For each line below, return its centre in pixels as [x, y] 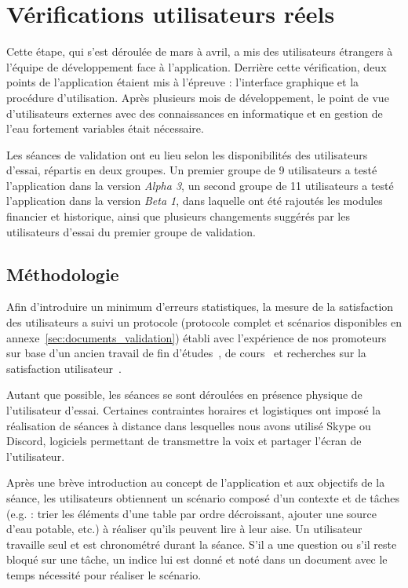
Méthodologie [63, 274]
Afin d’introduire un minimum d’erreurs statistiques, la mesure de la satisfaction [200, 307]
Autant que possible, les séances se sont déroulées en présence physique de [184, 394]
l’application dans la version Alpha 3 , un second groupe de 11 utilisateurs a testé [200, 185]
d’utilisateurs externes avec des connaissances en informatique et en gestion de [195, 113]
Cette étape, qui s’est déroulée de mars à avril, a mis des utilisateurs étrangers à [200, 51]
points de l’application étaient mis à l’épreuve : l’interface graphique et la [183, 82]
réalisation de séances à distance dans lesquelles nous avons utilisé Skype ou [189, 425]
